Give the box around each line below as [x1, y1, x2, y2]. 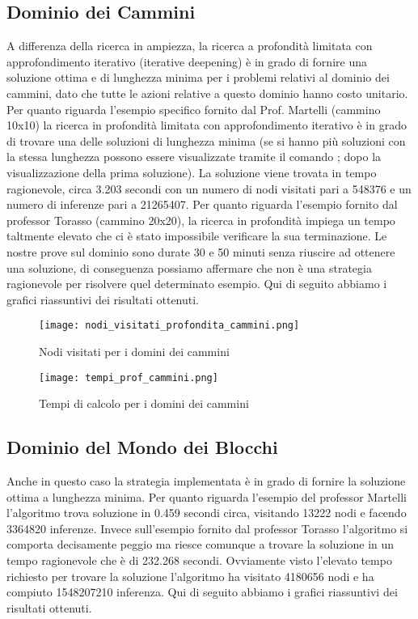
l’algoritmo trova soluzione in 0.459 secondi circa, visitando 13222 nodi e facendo [6, 504, 407, 521]
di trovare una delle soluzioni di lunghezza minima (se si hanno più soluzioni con [6, 132, 406, 149]
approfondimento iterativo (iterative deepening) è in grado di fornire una [6, 53, 367, 70]
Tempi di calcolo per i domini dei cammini [39, 395, 249, 412]
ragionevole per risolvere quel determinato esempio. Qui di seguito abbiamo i [6, 275, 387, 292]
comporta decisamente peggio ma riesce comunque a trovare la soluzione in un [6, 536, 395, 553]
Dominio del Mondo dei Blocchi [6, 435, 278, 460]
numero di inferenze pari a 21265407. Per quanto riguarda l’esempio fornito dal [6, 196, 398, 213]
